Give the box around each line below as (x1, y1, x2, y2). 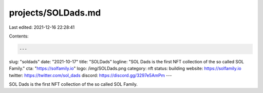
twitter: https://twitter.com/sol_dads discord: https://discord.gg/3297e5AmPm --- (9, 72, 172, 78)
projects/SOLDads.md (9, 7, 101, 18)
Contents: (9, 33, 29, 39)
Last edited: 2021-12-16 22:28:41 (9, 24, 75, 30)
